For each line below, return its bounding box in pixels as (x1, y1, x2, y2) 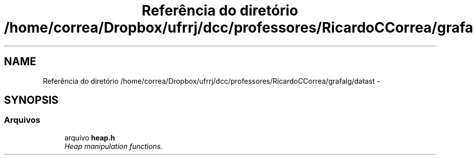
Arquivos (4, 115, 41, 125)
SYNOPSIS (4, 94, 59, 107)
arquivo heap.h (64, 133, 115, 142)
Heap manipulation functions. (64, 141, 163, 150)
